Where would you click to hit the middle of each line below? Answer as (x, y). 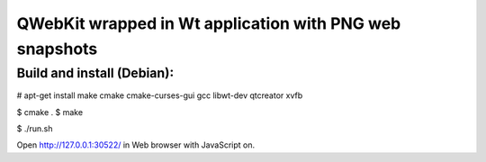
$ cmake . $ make (50, 112)
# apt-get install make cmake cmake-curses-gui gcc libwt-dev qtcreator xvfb (160, 95)
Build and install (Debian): (95, 73)
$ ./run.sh (35, 128)
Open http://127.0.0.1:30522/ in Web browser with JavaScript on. (136, 145)
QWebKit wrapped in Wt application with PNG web (209, 23)
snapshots (57, 49)
